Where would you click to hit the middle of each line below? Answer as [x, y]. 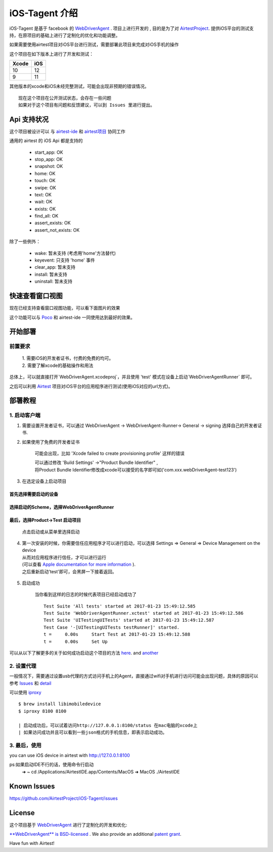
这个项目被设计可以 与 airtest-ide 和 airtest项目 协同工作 [67, 131]
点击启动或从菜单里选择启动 [51, 532]
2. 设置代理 [23, 666]
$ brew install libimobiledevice [60, 704]
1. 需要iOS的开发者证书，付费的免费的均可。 [68, 358]
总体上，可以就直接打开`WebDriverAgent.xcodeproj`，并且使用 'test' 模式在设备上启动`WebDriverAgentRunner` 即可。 [132, 377]
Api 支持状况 [29, 119]
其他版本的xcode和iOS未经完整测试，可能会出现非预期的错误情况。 [79, 87]
